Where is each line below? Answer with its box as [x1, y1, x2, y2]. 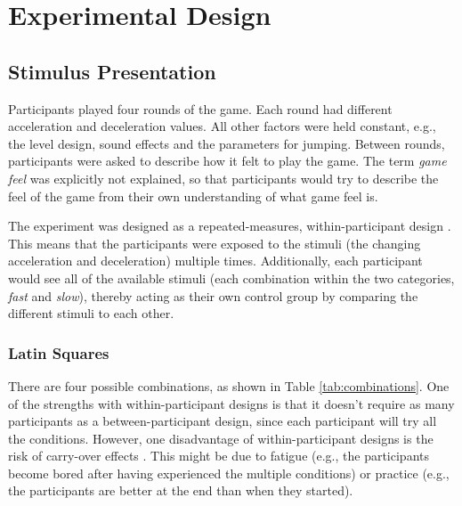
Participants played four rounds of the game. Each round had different [8, 99, 393, 118]
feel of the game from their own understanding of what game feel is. [8, 186, 378, 205]
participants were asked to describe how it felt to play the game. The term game [8, 151, 447, 170]
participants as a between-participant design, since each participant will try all [8, 412, 437, 430]
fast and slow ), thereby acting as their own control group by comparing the [8, 286, 418, 305]
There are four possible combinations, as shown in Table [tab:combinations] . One [8, 376, 450, 395]
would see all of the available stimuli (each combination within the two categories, [8, 268, 455, 287]
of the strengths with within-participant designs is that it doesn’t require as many [8, 394, 455, 412]
